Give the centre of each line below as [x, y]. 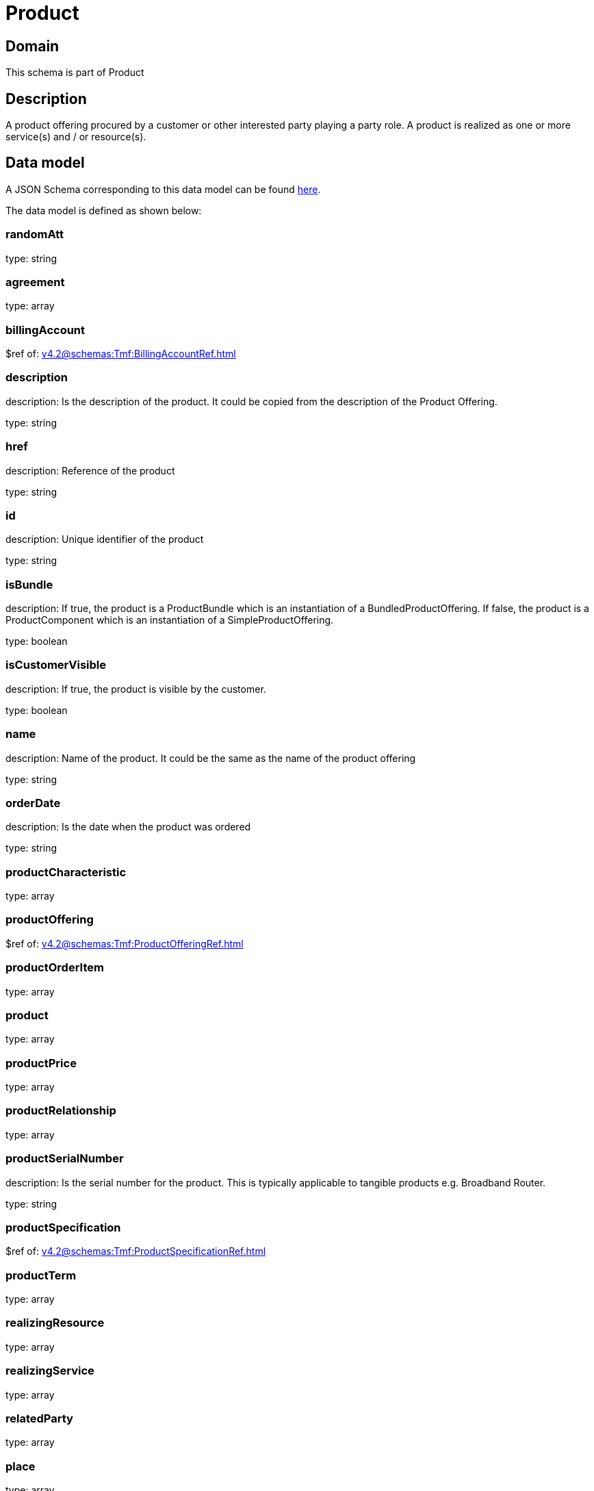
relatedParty [39, 1418]
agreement [35, 282]
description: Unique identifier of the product [105, 539]
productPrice [41, 1063]
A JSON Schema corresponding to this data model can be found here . [163, 189]
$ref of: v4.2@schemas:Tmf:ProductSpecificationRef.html [136, 1251]
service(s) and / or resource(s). [76, 137]
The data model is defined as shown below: [104, 210]
